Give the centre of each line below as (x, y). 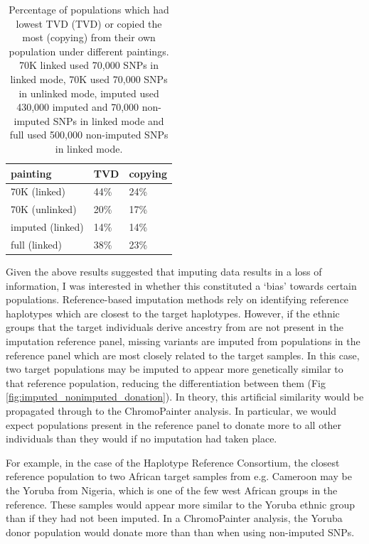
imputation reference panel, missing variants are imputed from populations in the (183, 341)
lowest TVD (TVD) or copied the (89, 23)
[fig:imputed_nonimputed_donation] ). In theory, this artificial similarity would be (185, 397)
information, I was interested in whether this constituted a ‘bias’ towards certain (181, 285)
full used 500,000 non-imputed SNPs (89, 135)
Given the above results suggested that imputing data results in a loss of (164, 271)
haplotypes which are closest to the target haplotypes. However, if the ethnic (173, 313)
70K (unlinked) (44, 209)
